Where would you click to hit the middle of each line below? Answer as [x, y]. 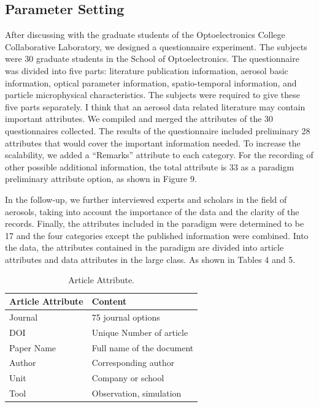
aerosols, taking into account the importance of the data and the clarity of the [152, 211]
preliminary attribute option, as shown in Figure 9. [101, 179]
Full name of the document [143, 347]
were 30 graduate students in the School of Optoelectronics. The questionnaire [152, 59]
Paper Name [33, 347]
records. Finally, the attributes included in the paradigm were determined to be [155, 223]
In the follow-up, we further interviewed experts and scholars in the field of [146, 199]
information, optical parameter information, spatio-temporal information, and [151, 82]
